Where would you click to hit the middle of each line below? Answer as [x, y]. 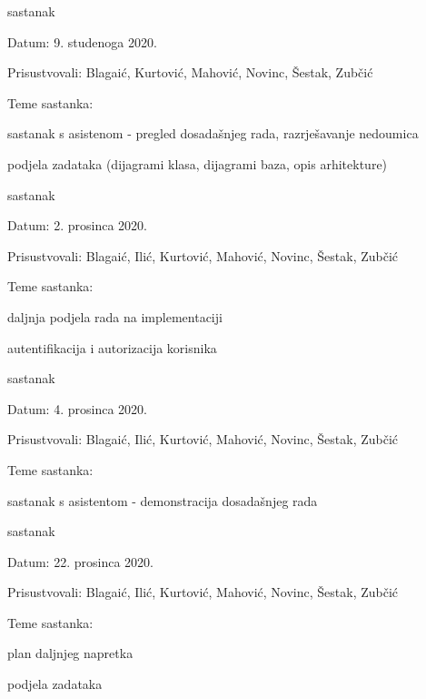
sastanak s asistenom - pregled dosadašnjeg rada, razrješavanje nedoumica [213, 133]
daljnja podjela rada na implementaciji [115, 316]
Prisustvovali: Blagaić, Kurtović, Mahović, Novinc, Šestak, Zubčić [190, 72]
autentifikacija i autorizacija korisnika [112, 347]
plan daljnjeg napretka [70, 653]
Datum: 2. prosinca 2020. [77, 225]
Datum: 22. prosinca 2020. [80, 561]
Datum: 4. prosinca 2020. [77, 408]
